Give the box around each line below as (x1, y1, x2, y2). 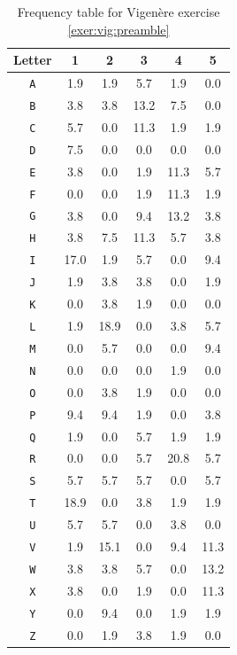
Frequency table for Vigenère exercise (17, 3, 220, 20)
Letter (13, 51, 52, 69)
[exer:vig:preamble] (67, 19, 170, 38)
